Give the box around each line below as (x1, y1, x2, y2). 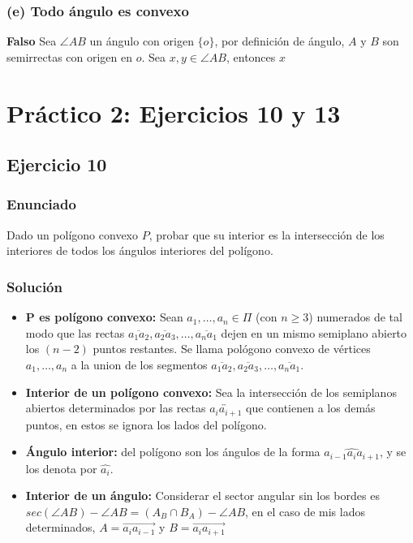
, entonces (226, 48, 276, 65)
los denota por (25, 459, 97, 476)
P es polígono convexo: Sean (25, 308, 183, 325)
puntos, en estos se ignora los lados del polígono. (25, 416, 267, 433)
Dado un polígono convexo (6, 226, 138, 243)
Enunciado (6, 194, 76, 214)
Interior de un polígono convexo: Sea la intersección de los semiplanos (25, 383, 397, 400)
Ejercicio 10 (6, 152, 107, 177)
